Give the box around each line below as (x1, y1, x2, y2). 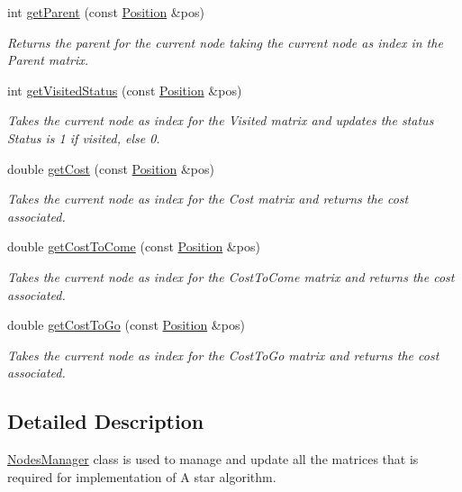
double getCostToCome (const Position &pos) (7, 237, 260, 256)
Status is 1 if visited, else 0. (7, 128, 160, 147)
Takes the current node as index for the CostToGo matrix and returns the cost (7, 345, 439, 364)
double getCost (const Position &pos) (7, 159, 214, 178)
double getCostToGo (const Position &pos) (7, 315, 245, 334)
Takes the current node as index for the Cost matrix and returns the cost (7, 189, 409, 208)
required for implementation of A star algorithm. (7, 467, 276, 486)
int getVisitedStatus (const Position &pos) (7, 80, 242, 99)
